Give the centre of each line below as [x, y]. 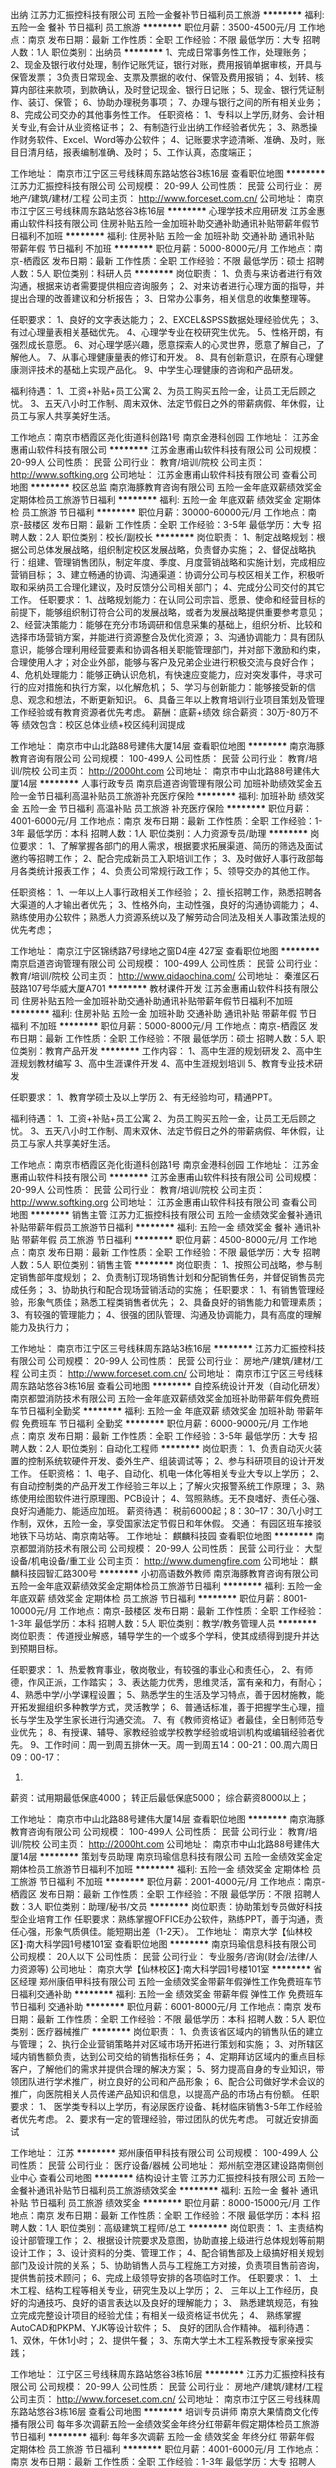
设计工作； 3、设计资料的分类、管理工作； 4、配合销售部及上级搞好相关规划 [167, 2252]
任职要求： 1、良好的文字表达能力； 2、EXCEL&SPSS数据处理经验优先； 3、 [167, 319]
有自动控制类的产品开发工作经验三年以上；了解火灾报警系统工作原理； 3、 [163, 1486]
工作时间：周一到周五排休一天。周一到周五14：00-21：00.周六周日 [181, 1744]
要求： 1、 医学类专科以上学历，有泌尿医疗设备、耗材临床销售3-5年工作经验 [166, 2106]
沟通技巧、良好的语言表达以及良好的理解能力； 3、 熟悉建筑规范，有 [168, 2302]
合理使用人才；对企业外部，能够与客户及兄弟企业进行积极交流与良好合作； [163, 662]
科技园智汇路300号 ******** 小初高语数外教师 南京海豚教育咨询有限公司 [168, 1573]
